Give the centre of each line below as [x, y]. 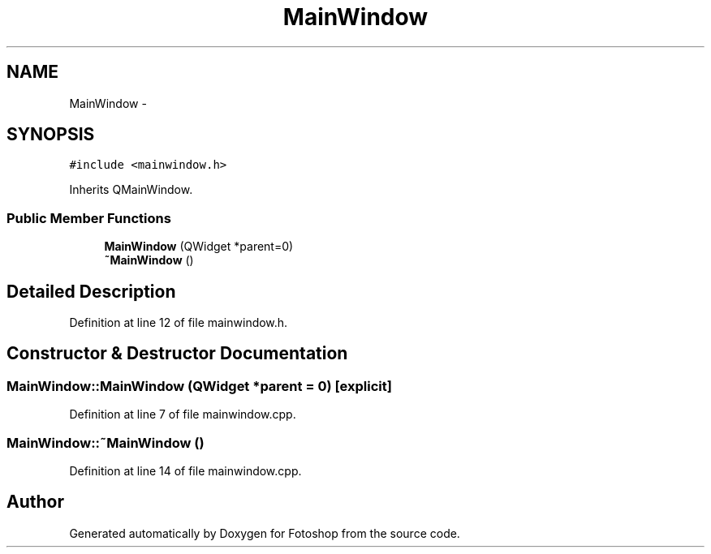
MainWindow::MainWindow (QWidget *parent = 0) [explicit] [199, 386]
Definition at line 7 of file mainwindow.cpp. [183, 414]
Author [35, 502]
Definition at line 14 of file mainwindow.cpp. [185, 471]
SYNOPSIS [51, 135]
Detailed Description [91, 291]
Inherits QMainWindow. [131, 190]
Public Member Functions [89, 218]
